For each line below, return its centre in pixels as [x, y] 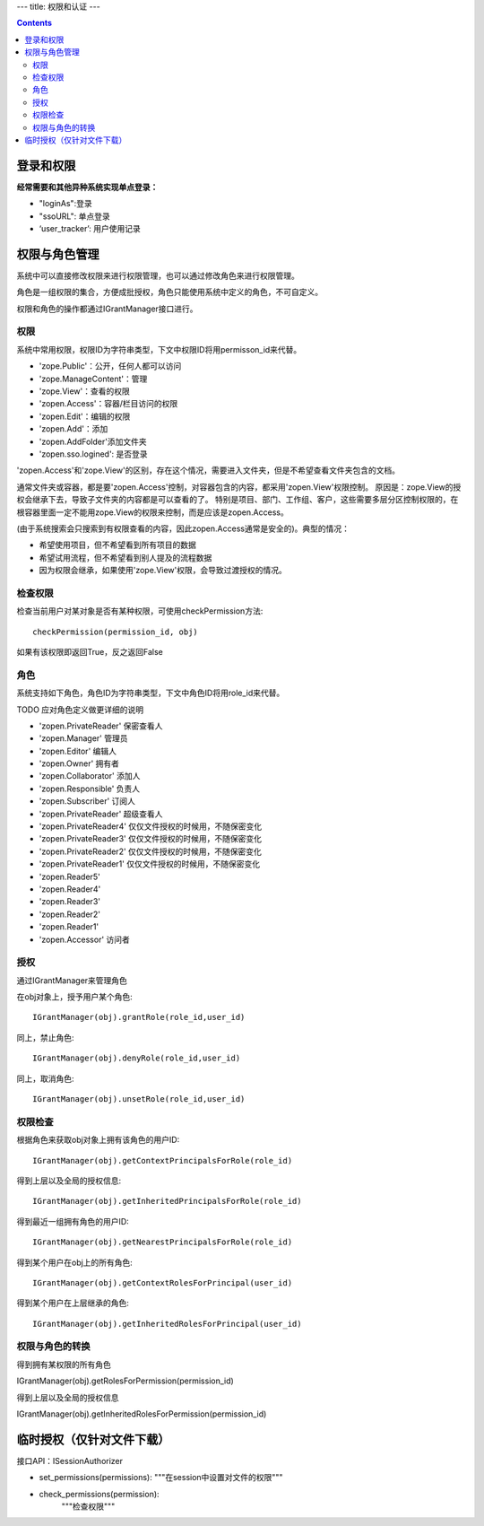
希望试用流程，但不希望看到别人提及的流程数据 [125, 557]
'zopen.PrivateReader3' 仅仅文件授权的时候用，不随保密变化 [150, 839]
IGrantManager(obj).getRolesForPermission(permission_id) [125, 1381]
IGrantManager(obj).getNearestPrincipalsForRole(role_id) [163, 1242]
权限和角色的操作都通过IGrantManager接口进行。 [107, 309]
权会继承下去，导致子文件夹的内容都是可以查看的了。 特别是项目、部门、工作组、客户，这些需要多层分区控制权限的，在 [238, 500]
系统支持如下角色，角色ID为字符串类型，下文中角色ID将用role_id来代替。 [151, 693]
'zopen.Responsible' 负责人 [90, 789]
